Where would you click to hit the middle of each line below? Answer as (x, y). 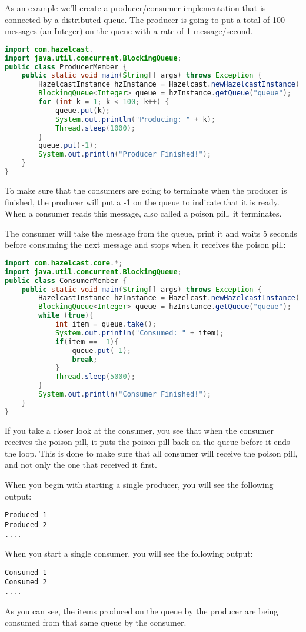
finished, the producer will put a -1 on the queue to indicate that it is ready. (142, 202)
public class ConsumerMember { (66, 280)
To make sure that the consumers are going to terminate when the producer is (146, 190)
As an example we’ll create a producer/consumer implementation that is (135, 8)
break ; (85, 359)
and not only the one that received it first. (81, 465)
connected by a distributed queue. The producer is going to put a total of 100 (145, 19)
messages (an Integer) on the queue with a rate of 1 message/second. (129, 31)
